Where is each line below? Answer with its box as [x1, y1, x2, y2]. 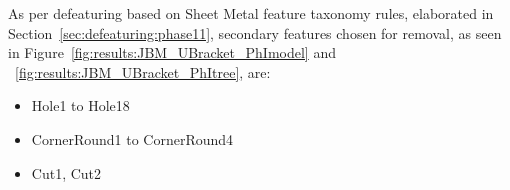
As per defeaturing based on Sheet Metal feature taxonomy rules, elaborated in [8, 3, 494, 23]
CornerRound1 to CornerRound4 [31, 128, 234, 149]
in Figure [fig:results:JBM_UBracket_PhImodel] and [8, 42, 336, 63]
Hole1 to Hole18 [31, 95, 130, 116]
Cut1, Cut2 [31, 162, 102, 183]
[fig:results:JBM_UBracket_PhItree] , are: [15, 61, 271, 82]
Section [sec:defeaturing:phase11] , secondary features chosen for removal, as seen [8, 22, 502, 43]
